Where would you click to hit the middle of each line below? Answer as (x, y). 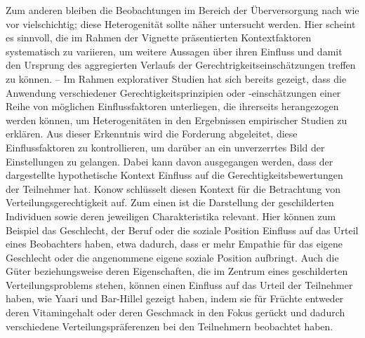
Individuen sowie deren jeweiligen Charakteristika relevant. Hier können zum (171, 216)
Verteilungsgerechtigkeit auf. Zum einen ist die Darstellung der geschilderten (170, 202)
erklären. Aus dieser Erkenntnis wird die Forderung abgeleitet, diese (152, 134)
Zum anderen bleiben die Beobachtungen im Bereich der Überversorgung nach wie (182, 10)
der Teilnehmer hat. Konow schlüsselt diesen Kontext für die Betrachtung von (173, 188)
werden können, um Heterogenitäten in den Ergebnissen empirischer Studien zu (177, 120)
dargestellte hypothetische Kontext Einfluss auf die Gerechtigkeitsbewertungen (174, 175)
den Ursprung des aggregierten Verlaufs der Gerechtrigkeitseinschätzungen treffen (181, 65)
